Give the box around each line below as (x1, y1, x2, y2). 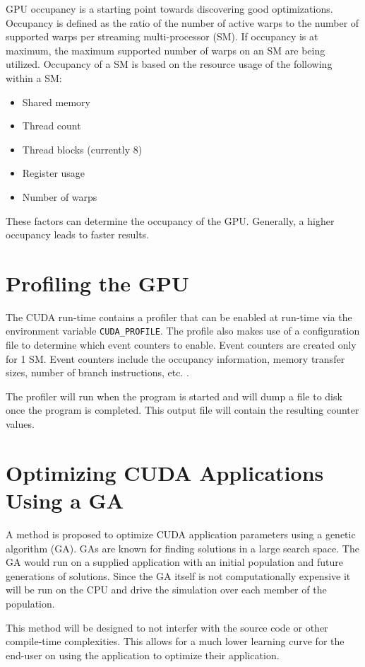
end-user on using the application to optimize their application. (6, 647, 280, 662)
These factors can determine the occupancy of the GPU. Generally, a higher (6, 213, 335, 228)
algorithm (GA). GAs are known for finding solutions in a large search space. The (6, 540, 359, 555)
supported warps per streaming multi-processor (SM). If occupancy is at (6, 29, 318, 44)
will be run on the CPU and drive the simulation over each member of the (6, 582, 327, 597)
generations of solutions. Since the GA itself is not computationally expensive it (6, 568, 351, 583)
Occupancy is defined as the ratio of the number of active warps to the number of (6, 15, 359, 30)
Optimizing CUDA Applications (6, 458, 324, 487)
